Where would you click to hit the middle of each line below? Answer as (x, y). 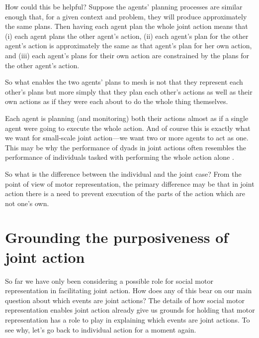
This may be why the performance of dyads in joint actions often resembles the (126, 147)
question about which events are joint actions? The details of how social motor (125, 300)
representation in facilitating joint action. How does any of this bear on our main (129, 290)
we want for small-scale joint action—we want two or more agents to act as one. (127, 138)
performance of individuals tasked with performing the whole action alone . (120, 157)
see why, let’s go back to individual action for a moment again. (101, 329)
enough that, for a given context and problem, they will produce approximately (126, 16)
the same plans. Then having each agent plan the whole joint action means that (127, 26)
